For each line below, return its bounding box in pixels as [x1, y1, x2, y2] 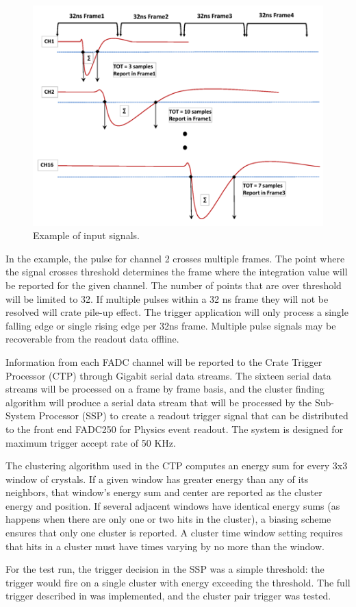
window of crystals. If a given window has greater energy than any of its [5, 471, 309, 486]
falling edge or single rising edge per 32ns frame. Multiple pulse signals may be [5, 318, 336, 332]
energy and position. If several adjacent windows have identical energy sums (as [5, 498, 340, 512]
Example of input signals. [33, 228, 140, 243]
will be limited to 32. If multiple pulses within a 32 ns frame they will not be [5, 291, 329, 306]
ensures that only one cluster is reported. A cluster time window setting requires [5, 525, 343, 540]
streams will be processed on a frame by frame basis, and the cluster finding [5, 382, 325, 396]
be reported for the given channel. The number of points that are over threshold [5, 277, 342, 292]
